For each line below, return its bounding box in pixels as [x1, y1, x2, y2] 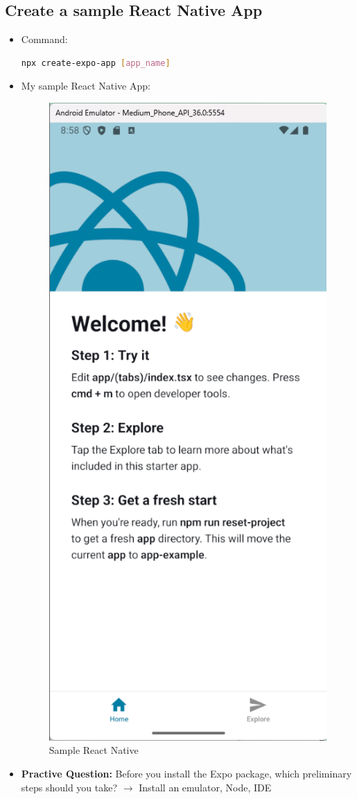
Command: [21, 32, 68, 47]
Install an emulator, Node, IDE [139, 780, 272, 794]
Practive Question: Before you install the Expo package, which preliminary [21, 766, 352, 780]
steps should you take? [21, 780, 118, 794]
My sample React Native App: [21, 78, 150, 93]
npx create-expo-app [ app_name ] [21, 58, 171, 68]
